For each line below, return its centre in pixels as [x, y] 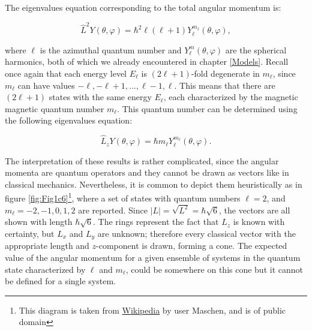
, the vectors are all [255, 210]
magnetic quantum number [55, 108]
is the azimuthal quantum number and [111, 49]
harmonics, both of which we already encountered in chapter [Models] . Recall [147, 61]
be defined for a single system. [60, 281]
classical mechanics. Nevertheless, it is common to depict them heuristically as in [154, 184]
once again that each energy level [66, 73]
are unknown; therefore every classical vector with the [196, 234]
